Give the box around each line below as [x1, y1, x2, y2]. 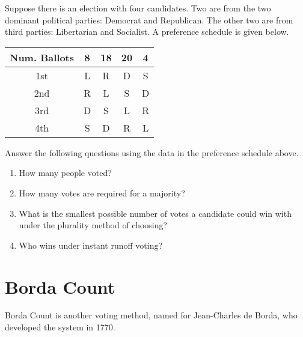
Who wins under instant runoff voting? [19, 238, 163, 251]
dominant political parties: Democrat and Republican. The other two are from [5, 13, 293, 26]
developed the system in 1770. [5, 321, 115, 333]
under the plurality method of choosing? [19, 219, 168, 231]
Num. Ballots [10, 50, 75, 64]
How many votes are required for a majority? [19, 186, 185, 199]
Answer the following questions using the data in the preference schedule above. [5, 146, 299, 159]
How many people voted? [19, 166, 112, 179]
